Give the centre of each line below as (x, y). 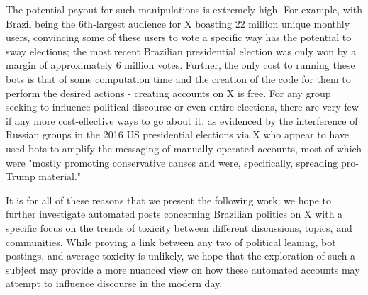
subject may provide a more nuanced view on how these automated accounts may (183, 269)
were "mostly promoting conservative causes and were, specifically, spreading (172, 162)
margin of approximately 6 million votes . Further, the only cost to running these (180, 65)
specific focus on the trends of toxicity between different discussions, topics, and (179, 227)
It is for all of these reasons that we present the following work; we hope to (168, 200)
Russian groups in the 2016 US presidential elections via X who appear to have (178, 134)
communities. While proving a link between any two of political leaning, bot (171, 241)
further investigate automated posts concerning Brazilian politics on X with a (174, 214)
